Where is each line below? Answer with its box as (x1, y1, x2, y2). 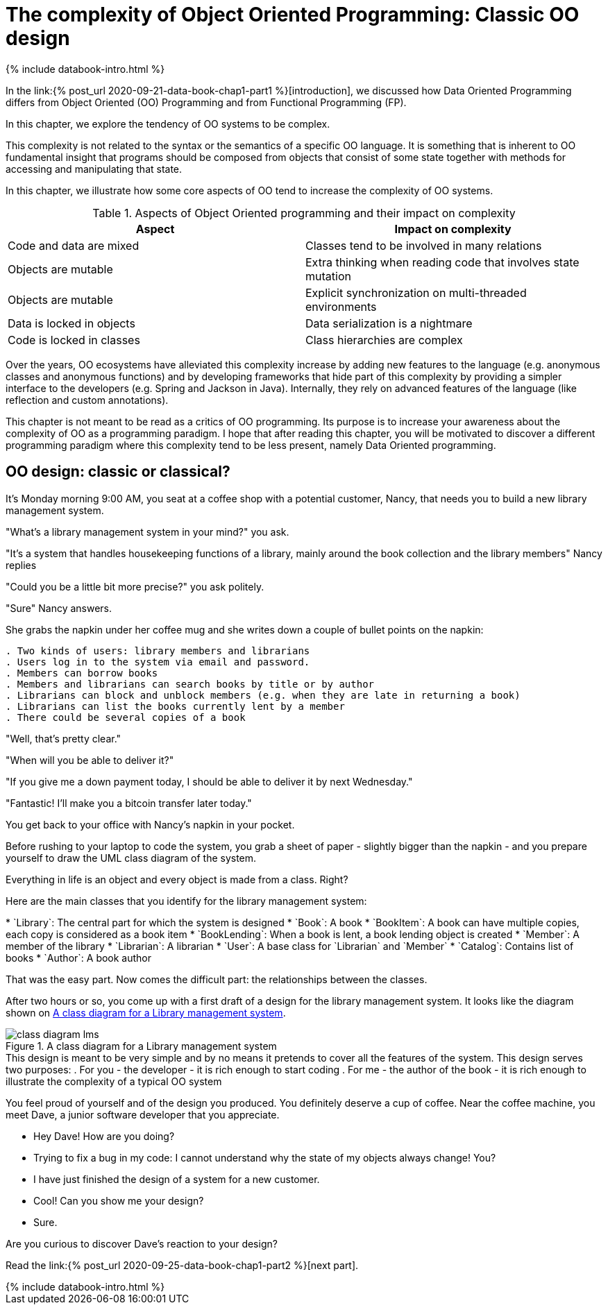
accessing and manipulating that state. (6, 162, 183, 175)
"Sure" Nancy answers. (6, 602, 112, 614)
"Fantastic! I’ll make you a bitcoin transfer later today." (6, 797, 252, 809)
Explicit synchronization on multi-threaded (305, 285, 527, 300)
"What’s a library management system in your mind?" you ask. (6, 525, 289, 538)
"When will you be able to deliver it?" (6, 754, 174, 766)
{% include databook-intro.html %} (6, 62, 165, 75)
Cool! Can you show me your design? (33, 1194, 204, 1207)
